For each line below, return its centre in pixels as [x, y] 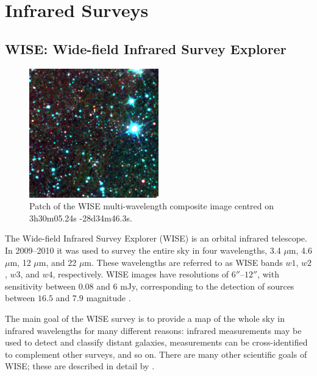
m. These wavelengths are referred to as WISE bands [183, 262]
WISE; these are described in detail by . [80, 366]
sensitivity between [41, 286]
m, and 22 [58, 262]
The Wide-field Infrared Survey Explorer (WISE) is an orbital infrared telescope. [156, 238]
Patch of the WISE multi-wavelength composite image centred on [152, 206]
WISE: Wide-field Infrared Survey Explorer [146, 48]
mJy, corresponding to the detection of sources [207, 286]
